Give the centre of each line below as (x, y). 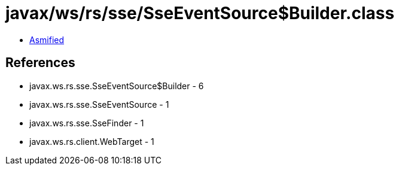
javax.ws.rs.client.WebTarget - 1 (92, 141)
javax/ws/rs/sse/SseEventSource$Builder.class (200, 13)
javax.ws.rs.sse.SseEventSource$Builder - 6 (117, 86)
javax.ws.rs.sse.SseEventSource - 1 (99, 104)
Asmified (47, 40)
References (40, 63)
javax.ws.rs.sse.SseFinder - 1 (87, 123)
